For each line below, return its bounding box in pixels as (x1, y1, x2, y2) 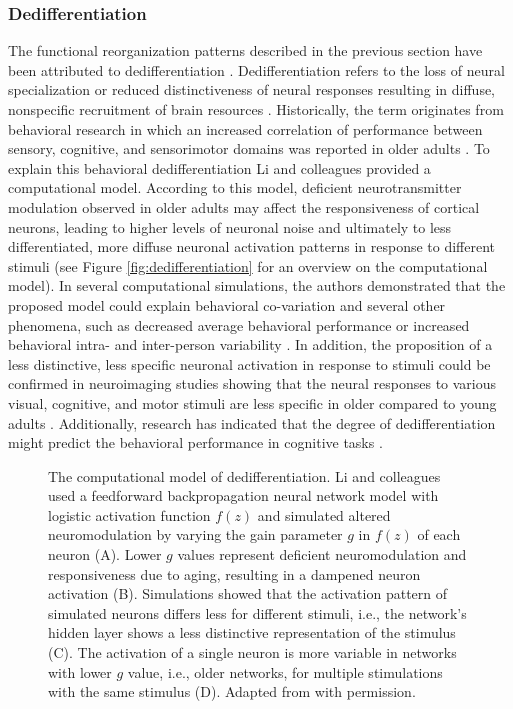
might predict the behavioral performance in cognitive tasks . (8, 432, 383, 453)
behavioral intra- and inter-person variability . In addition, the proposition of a (8, 334, 493, 355)
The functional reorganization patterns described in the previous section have (8, 40, 483, 61)
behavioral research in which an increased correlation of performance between (8, 118, 483, 139)
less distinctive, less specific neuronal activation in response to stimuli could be (8, 353, 491, 374)
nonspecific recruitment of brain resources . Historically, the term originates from (8, 99, 504, 119)
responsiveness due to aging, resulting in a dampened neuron (48, 563, 421, 584)
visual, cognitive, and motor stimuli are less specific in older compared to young (8, 392, 497, 413)
